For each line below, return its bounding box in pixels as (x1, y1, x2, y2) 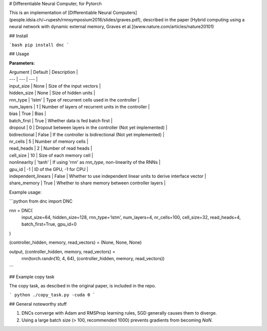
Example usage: (9, 189, 42, 195)
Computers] (112, 10, 137, 16)
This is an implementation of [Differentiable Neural (9, 10, 112, 16)
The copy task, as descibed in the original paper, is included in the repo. (9, 283, 156, 289)
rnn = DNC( (9, 207, 33, 213)
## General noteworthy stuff (9, 301, 67, 307)
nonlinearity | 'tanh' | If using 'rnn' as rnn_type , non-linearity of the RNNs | (9, 159, 161, 165)
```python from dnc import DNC (9, 198, 73, 204)
